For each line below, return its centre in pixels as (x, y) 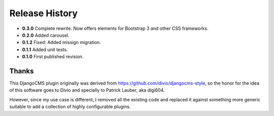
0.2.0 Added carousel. (46, 35)
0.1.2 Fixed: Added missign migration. (61, 43)
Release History (44, 13)
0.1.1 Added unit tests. (45, 49)
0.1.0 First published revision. (53, 57)
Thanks (22, 71)
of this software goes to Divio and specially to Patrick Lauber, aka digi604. (87, 90)
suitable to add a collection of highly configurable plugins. (70, 107)
